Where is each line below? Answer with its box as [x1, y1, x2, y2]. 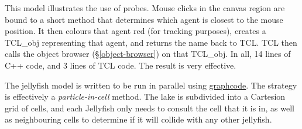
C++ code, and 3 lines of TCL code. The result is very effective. [5, 59, 236, 71]
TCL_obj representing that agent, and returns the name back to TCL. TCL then [5, 36, 297, 48]
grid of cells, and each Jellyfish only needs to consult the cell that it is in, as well [5, 101, 294, 114]
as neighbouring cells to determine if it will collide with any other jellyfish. [5, 113, 272, 125]
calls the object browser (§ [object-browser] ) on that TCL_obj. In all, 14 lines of [5, 47, 291, 60]
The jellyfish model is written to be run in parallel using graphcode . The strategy [5, 79, 297, 91]
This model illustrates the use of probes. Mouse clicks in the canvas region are [5, 2, 285, 13]
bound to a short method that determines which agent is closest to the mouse [5, 13, 283, 25]
